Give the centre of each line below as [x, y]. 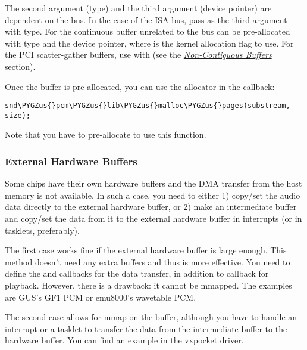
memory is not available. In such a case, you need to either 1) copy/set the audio [153, 195]
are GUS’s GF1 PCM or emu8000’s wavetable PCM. [101, 297]
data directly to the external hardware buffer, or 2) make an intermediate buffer [151, 207]
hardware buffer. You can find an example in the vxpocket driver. [124, 340]
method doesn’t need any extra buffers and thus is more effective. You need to [148, 261]
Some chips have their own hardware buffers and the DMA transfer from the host [153, 183]
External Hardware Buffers [71, 161]
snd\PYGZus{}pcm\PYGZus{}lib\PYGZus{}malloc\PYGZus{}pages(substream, [148, 106]
